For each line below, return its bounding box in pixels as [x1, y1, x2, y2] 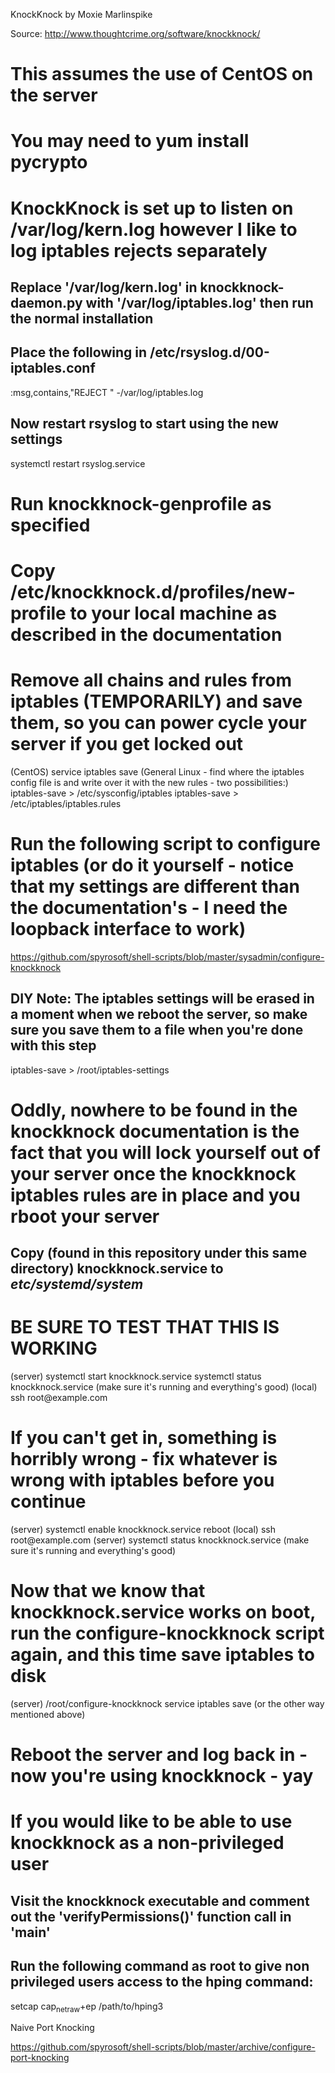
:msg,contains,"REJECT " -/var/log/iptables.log [10, 386, 204, 398]
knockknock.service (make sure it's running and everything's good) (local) [10, 1381, 318, 1393]
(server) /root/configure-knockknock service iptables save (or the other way [10, 1698, 325, 1710]
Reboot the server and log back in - [10, 1744, 308, 1766]
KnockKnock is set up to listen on [10, 197, 294, 219]
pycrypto [10, 151, 88, 174]
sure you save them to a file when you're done [10, 1022, 304, 1039]
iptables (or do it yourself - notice [10, 854, 295, 877]
